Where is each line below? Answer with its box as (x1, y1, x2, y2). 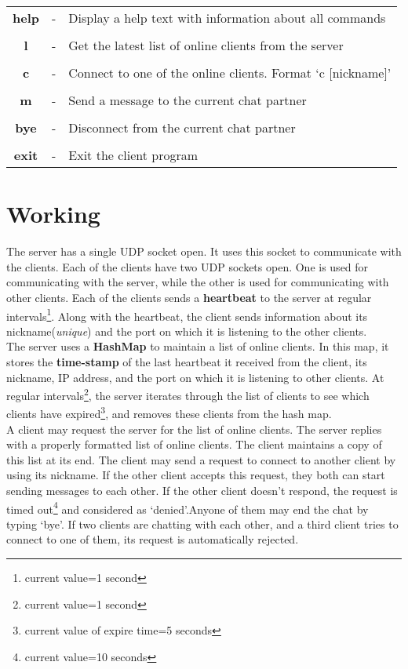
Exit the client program (68, 146, 199, 164)
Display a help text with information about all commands (68, 9, 386, 27)
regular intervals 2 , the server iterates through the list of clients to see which (6, 385, 370, 403)
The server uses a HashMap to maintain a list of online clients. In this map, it (6, 338, 389, 354)
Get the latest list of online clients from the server (68, 36, 344, 54)
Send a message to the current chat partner (68, 91, 307, 109)
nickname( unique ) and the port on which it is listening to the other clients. (6, 322, 367, 339)
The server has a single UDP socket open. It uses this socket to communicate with (6, 243, 402, 260)
